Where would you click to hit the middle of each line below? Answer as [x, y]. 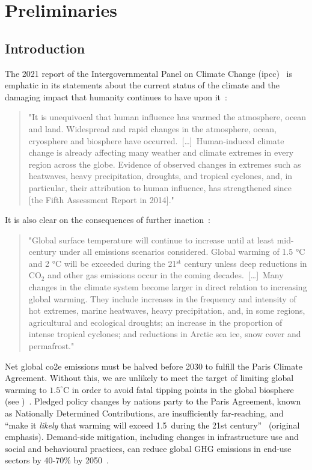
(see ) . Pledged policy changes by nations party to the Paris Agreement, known [153, 401]
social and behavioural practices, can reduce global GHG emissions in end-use [148, 448]
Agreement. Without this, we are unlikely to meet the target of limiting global [149, 378]
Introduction [45, 48]
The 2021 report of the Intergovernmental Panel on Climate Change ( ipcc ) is [148, 73]
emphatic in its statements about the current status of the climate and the [142, 85]
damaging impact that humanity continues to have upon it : [116, 96]
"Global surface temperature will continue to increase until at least [151, 240]
